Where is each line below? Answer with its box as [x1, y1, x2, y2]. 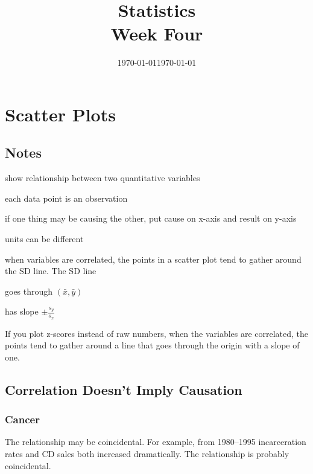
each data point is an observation [5, 191, 128, 204]
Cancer [5, 412, 40, 427]
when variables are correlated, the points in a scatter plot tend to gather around [5, 252, 302, 265]
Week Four [110, 21, 203, 46]
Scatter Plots [5, 101, 116, 126]
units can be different [5, 232, 84, 245]
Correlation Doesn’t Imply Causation [5, 380, 242, 399]
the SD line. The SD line [5, 264, 96, 277]
